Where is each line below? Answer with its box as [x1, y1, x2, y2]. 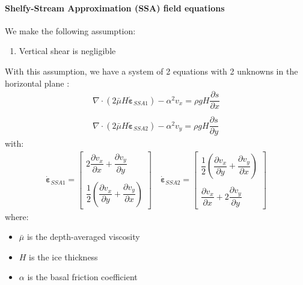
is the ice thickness [29, 250, 98, 263]
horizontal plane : [5, 76, 70, 89]
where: [5, 210, 29, 222]
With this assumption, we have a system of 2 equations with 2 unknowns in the [5, 64, 298, 77]
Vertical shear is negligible [19, 44, 116, 57]
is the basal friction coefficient [27, 271, 138, 283]
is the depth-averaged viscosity [26, 230, 140, 243]
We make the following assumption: [5, 24, 136, 37]
